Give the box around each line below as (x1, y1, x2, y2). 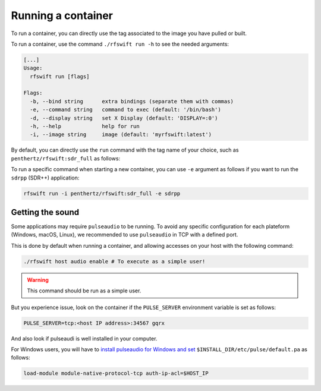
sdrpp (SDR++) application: (11, 174, 80, 181)
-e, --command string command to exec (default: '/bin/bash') (30, 106, 221, 113)
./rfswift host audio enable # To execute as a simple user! (23, 258, 206, 264)
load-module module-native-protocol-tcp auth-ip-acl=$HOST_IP (23, 370, 209, 377)
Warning (27, 276, 49, 283)
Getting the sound (11, 207, 80, 217)
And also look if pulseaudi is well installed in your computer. (11, 335, 158, 342)
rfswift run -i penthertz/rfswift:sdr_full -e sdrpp (23, 190, 181, 197)
